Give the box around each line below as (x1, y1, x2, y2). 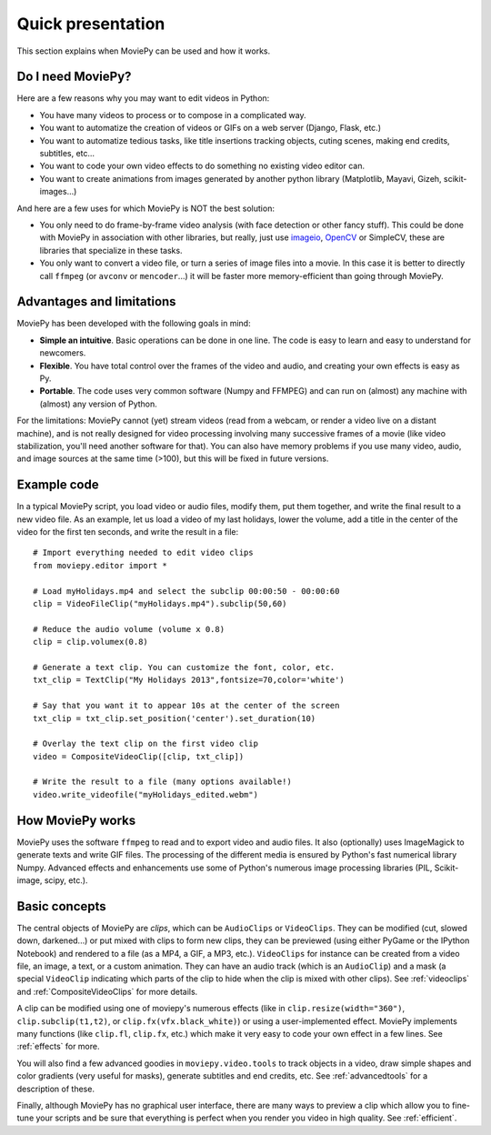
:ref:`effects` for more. (16, 1041, 100, 1052)
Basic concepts (16, 899, 106, 914)
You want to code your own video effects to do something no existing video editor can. (39, 160, 366, 172)
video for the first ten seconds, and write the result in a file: (16, 527, 239, 537)
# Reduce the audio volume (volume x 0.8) (33, 624, 225, 634)
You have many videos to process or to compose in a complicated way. (39, 109, 306, 120)
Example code (16, 477, 99, 493)
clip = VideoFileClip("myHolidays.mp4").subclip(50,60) (33, 598, 287, 608)
